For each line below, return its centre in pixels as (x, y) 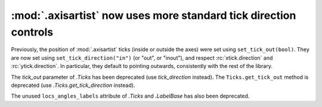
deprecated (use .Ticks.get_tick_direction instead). (73, 85)
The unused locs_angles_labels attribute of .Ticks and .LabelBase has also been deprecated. (130, 96)
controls (32, 32)
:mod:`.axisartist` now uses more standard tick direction (154, 15)
